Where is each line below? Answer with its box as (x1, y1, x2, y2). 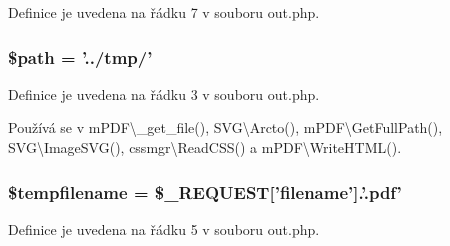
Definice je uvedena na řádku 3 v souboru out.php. (8, 83, 320, 104)
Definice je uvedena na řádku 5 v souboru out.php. (8, 218, 320, 239)
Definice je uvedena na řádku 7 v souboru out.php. (8, 2, 320, 22)
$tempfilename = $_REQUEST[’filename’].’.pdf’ (8, 179, 402, 204)
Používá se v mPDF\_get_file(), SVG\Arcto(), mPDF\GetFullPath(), (8, 117, 443, 138)
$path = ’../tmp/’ (8, 44, 153, 69)
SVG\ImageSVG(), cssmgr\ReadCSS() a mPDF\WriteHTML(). (8, 137, 402, 157)
